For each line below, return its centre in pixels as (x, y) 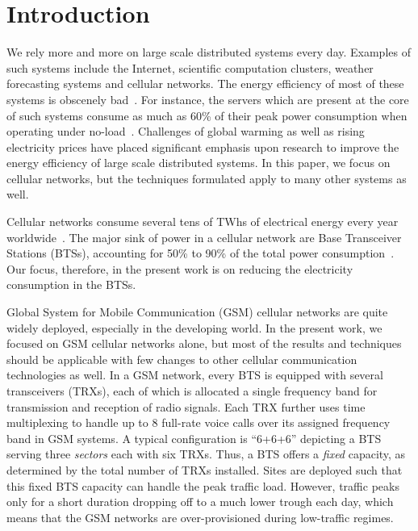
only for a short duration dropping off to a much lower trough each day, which (200, 502)
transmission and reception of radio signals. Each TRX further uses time (186, 406)
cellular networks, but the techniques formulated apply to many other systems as (207, 178)
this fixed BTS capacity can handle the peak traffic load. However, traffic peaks (203, 485)
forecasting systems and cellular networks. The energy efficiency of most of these (205, 84)
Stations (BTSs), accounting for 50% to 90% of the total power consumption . (201, 253)
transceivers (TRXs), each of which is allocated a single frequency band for (192, 391)
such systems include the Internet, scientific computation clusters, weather (190, 67)
